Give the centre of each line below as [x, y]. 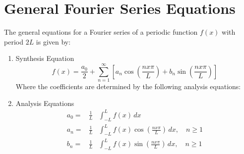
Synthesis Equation [45, 58]
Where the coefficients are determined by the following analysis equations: [128, 86]
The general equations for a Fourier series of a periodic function [101, 32]
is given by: [53, 41]
